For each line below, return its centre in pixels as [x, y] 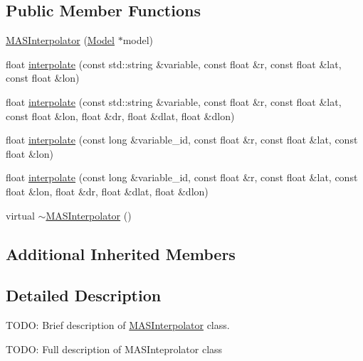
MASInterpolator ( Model [60, 40]
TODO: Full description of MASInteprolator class [114, 349]
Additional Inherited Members [121, 253]
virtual [20, 215]
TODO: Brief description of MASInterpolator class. [118, 325]
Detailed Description [84, 295]
